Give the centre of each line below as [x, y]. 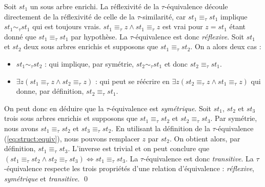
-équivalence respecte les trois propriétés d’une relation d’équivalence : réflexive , [129, 168]
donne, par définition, [50, 91]
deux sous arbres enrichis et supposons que [91, 46]
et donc [176, 63]
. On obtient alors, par [205, 138]
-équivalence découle [196, 6]
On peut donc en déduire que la [54, 108]
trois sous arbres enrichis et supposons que [71, 118]
